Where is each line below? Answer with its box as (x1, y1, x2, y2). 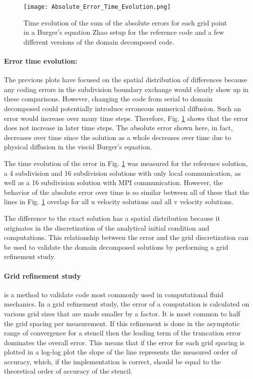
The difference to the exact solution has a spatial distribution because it (4, 213, 220, 223)
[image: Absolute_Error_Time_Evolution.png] (23, 3, 171, 10)
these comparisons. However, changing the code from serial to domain (4, 94, 213, 104)
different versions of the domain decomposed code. (23, 36, 174, 47)
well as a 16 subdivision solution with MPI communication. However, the (4, 177, 223, 188)
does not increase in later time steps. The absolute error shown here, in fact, (4, 122, 233, 133)
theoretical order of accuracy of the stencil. (4, 366, 133, 376)
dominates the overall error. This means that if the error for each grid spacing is (4, 337, 245, 347)
